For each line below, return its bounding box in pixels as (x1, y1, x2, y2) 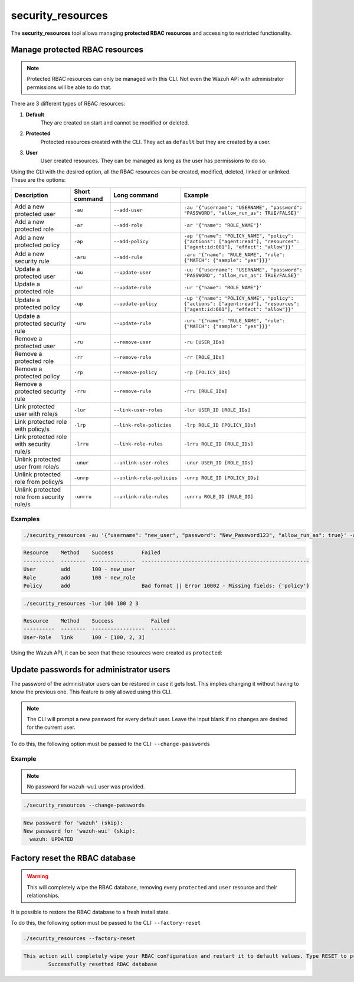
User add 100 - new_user (23, 566, 136, 572)
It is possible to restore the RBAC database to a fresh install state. (11, 908, 171, 915)
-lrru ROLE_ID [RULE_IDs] (183, 441, 254, 447)
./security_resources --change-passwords (23, 802, 145, 808)
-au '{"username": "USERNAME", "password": (183, 204, 303, 211)
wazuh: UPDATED (29, 836, 74, 843)
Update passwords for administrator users (11, 665, 171, 675)
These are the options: (11, 176, 66, 184)
